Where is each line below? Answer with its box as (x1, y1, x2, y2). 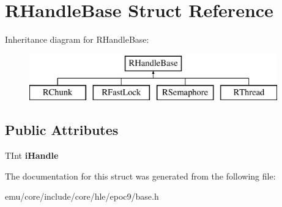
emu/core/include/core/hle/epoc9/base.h (5, 190, 159, 203)
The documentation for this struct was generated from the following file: (5, 169, 276, 182)
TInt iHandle (5, 149, 59, 162)
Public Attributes (5, 120, 119, 139)
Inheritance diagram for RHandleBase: (5, 33, 149, 46)
